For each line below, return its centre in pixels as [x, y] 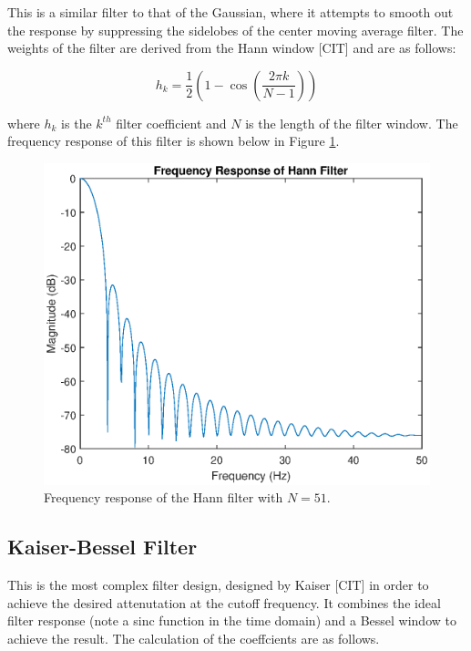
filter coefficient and [171, 123]
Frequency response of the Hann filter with [164, 497]
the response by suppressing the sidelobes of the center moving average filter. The [235, 30]
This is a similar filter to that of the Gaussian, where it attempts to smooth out [230, 12]
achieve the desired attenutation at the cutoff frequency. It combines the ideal [224, 602]
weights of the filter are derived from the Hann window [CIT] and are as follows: [232, 48]
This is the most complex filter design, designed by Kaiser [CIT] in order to [218, 584]
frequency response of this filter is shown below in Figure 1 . [174, 141]
